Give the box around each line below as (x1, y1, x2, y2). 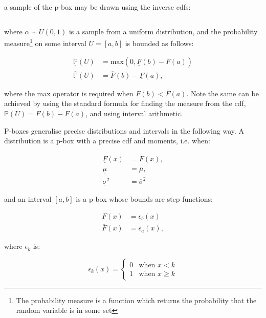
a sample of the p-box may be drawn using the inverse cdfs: (4, 2, 191, 12)
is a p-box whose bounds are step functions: (76, 194, 213, 204)
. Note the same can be (186, 88, 259, 98)
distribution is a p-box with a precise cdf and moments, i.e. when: (4, 135, 210, 146)
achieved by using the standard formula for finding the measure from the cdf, (4, 98, 246, 109)
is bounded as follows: (125, 37, 194, 48)
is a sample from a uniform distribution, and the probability (69, 26, 258, 36)
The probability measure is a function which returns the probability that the (16, 294, 257, 305)
